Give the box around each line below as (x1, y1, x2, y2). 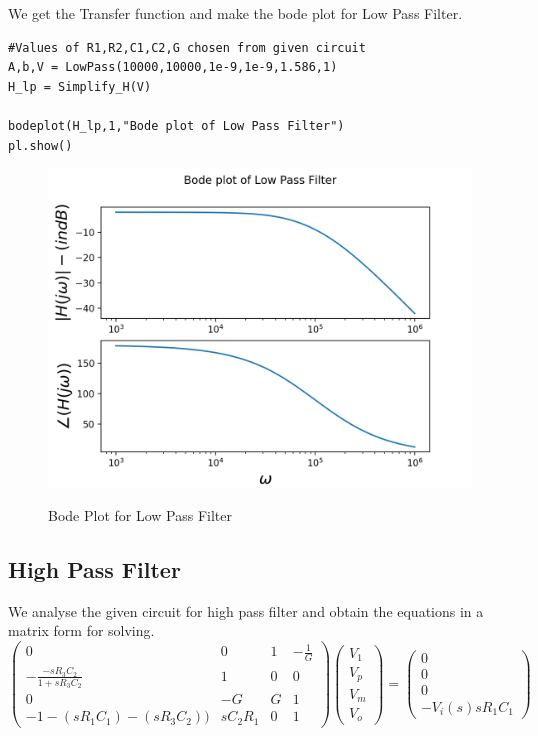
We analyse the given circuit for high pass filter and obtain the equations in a (8, 600, 484, 621)
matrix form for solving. (8, 620, 155, 641)
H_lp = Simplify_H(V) (8, 79, 152, 94)
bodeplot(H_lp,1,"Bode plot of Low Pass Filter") (8, 118, 345, 133)
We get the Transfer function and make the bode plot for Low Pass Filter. (8, 3, 463, 23)
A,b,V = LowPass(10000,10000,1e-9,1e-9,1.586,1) (8, 60, 338, 75)
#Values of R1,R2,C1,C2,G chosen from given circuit (8, 40, 366, 55)
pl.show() (8, 138, 73, 153)
